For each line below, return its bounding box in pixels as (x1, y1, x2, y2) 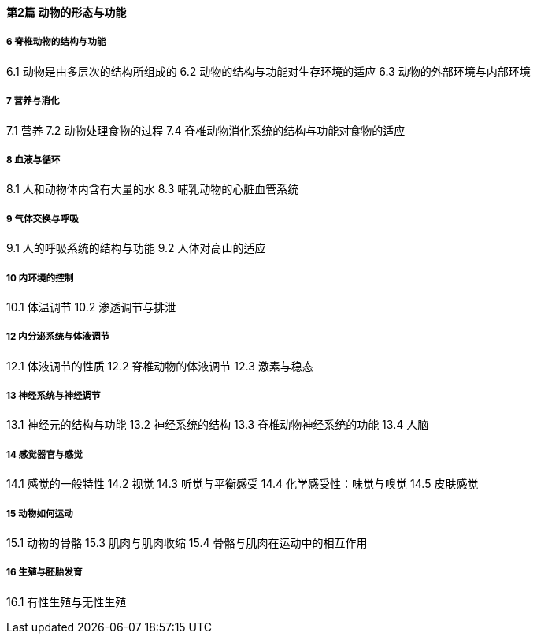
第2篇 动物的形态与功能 (6, 6, 127, 19)
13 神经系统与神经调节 (6, 390, 101, 402)
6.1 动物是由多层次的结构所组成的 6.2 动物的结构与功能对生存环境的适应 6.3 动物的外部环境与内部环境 (6, 64, 531, 78)
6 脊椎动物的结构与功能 (6, 36, 106, 48)
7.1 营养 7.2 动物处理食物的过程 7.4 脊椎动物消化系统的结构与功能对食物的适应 (6, 123, 406, 137)
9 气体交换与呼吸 (6, 213, 79, 225)
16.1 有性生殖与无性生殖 (6, 594, 127, 608)
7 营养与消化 (6, 95, 60, 107)
